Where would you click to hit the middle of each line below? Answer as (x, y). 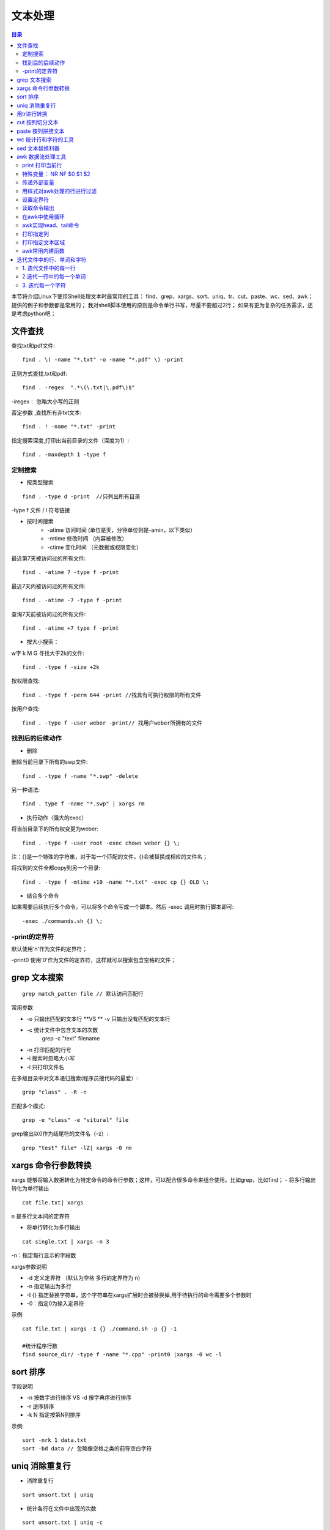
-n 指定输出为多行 (49, 1286)
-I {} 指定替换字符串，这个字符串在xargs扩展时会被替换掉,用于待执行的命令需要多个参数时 (139, 1295)
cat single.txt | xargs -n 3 (66, 1241)
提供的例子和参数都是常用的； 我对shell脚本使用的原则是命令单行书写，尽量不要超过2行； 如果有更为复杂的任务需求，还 (162, 305)
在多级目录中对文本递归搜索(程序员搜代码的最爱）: (75, 1078)
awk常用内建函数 (44, 251)
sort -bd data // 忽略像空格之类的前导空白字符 (87, 1449)
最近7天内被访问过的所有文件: (48, 586)
